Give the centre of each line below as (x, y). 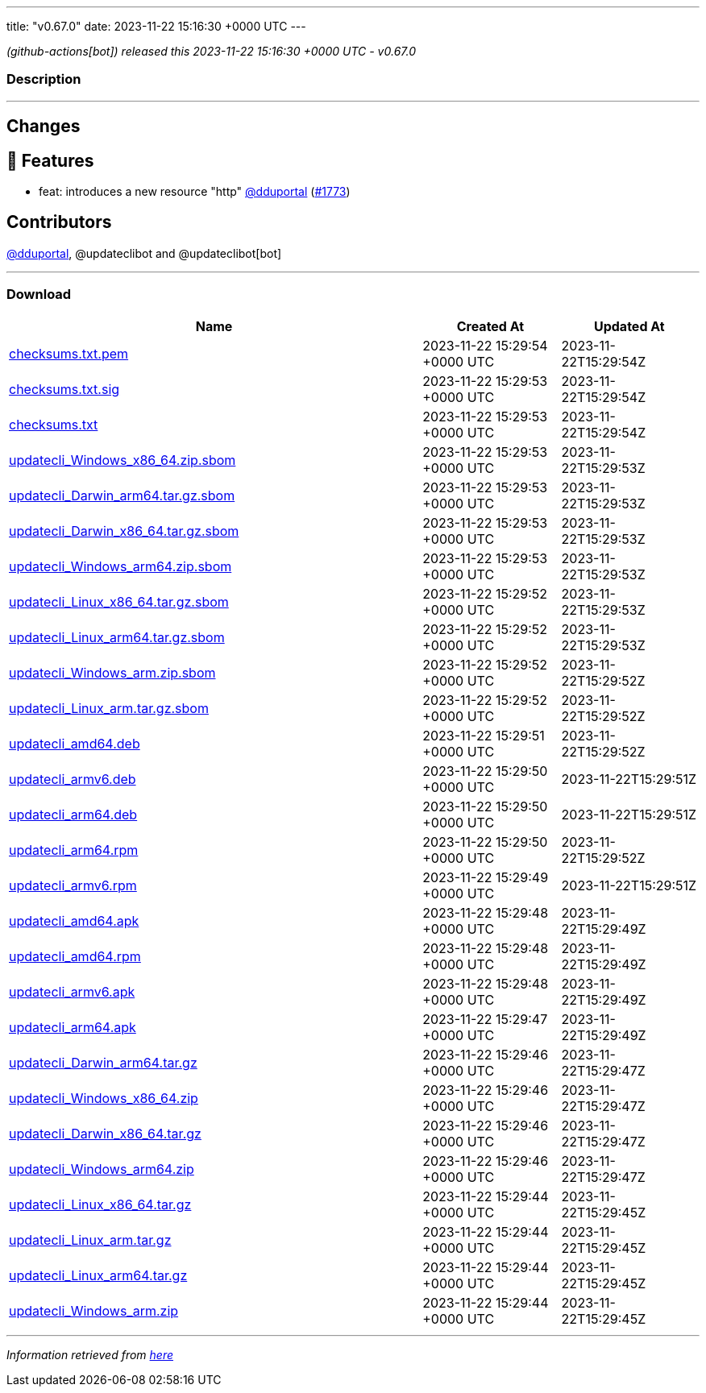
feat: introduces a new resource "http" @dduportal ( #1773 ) (195, 192)
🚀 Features (50, 160)
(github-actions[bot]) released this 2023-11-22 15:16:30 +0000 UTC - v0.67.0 (211, 51)
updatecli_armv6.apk (72, 991)
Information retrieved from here (90, 1354)
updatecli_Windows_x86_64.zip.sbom (123, 460)
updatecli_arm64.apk (73, 1027)
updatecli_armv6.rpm (73, 885)
